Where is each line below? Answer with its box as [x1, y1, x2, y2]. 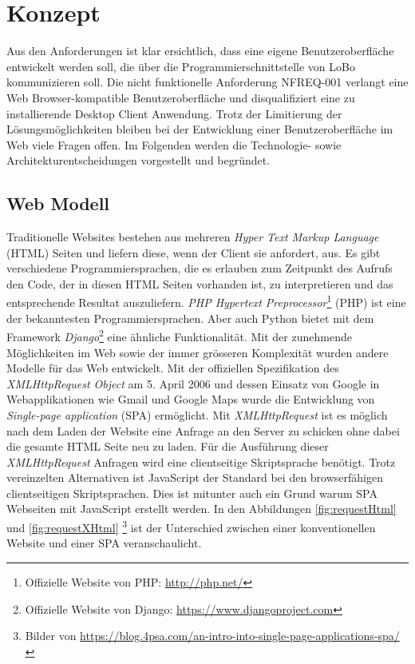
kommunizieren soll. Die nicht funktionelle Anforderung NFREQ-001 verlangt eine [6, 74, 409, 90]
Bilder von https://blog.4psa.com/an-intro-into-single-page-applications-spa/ [25, 627, 400, 644]
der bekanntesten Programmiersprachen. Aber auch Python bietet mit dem [6, 309, 374, 326]
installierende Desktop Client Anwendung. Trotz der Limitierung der [6, 105, 342, 121]
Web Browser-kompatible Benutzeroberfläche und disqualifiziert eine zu [6, 89, 355, 105]
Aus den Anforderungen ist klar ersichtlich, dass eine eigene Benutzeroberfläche [6, 42, 394, 59]
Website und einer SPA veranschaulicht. [6, 535, 202, 551]
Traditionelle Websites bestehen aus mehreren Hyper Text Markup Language [6, 229, 379, 245]
